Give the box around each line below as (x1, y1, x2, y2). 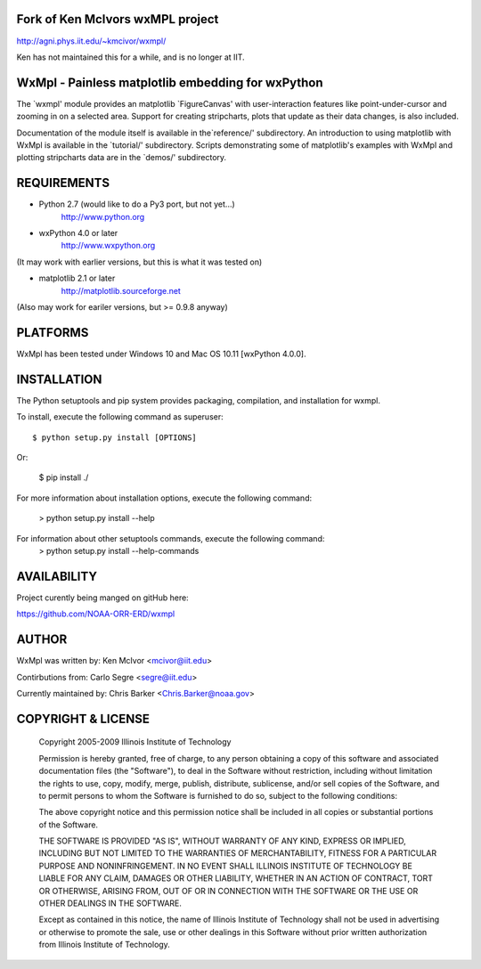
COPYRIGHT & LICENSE (16, 711, 151, 726)
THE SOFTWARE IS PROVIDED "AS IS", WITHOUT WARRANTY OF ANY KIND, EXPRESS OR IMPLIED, (38, 835, 407, 846)
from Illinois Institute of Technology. (38, 940, 171, 950)
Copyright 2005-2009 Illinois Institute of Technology (38, 737, 232, 747)
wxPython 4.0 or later (38, 228, 118, 239)
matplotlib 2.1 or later (38, 273, 116, 284)
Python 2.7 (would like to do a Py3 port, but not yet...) (38, 199, 235, 209)
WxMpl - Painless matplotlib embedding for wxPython (16, 75, 324, 90)
